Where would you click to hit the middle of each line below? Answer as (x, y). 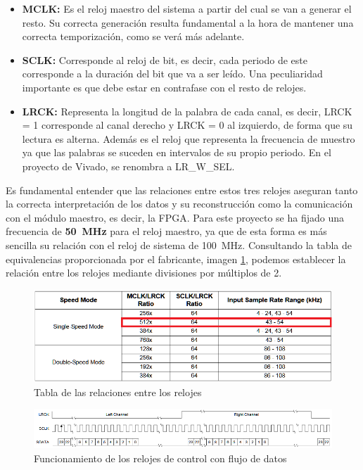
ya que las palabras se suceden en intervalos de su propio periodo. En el (177, 152)
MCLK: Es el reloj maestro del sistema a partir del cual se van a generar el (187, 8)
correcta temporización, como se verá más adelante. (133, 36)
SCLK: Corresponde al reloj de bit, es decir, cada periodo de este (165, 59)
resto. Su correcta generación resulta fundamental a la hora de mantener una (188, 22)
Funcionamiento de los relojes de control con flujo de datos (160, 458)
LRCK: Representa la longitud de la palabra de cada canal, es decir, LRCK (187, 111)
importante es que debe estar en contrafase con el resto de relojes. (164, 87)
